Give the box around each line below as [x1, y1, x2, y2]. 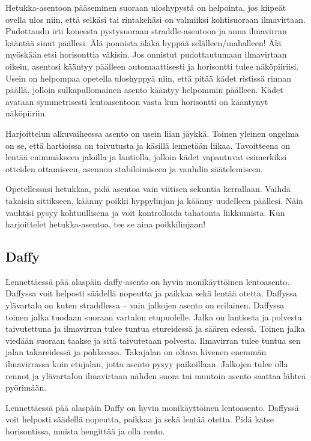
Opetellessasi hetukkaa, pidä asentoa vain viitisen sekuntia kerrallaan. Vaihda [5, 182, 291, 195]
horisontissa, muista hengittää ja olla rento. [5, 425, 165, 437]
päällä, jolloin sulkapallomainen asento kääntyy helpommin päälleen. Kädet [5, 83, 283, 96]
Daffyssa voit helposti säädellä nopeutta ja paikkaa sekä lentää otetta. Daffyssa [5, 287, 297, 299]
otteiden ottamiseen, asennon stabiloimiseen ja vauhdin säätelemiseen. [5, 162, 264, 175]
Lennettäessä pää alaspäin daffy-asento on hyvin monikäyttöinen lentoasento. [5, 275, 290, 287]
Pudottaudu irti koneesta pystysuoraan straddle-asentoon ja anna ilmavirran [5, 25, 287, 37]
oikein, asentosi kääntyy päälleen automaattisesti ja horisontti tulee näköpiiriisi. [5, 59, 299, 72]
